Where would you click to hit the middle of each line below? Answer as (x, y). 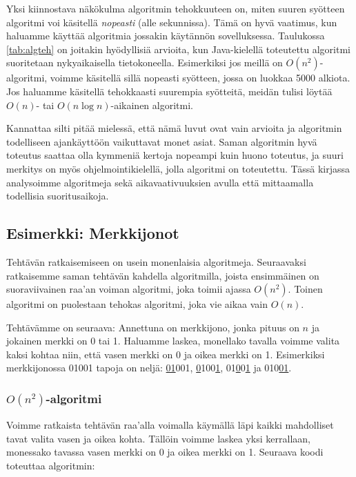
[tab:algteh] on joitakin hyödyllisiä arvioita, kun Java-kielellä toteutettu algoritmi (178, 49)
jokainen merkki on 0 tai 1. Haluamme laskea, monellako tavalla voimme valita (173, 341)
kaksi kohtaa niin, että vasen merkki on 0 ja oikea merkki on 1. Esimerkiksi (166, 354)
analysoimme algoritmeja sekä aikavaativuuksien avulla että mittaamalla (160, 182)
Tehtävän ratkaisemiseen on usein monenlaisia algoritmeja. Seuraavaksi (156, 261)
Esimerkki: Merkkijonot (93, 233)
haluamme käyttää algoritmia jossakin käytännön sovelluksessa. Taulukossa (166, 36)
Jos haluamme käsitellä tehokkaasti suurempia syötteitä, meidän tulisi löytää (169, 91)
